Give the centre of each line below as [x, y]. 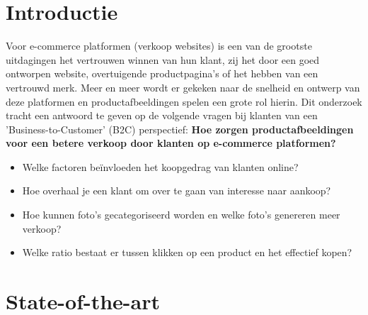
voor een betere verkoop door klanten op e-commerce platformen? [171, 143]
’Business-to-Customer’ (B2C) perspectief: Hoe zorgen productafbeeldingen [180, 129]
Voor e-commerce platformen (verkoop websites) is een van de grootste [159, 46]
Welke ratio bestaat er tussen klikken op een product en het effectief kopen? [187, 252]
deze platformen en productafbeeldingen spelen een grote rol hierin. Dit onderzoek [184, 101]
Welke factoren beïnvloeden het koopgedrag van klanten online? [160, 166]
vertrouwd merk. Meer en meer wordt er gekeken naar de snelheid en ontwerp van [183, 87]
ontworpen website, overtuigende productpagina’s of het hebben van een [162, 73]
